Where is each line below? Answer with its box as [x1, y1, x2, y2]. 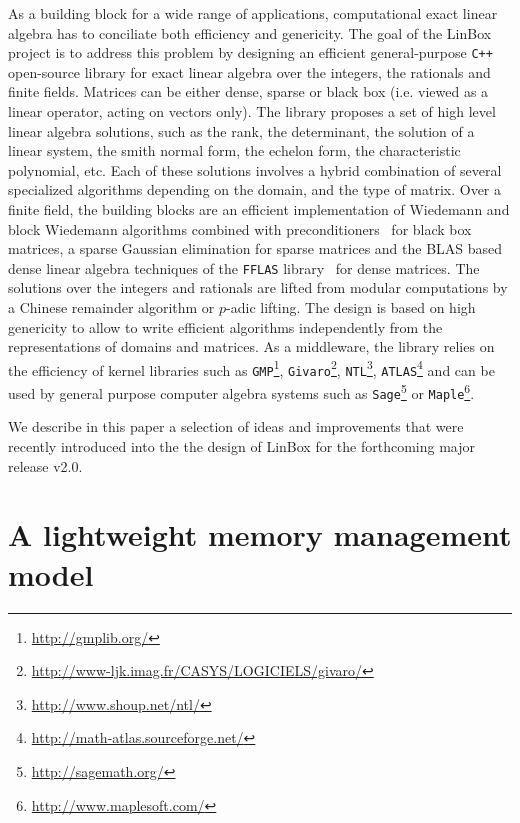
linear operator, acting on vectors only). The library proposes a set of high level [8, 101, 496, 122]
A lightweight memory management [8, 514, 512, 555]
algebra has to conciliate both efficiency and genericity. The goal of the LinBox [8, 22, 492, 43]
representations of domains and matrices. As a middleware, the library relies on [8, 336, 495, 357]
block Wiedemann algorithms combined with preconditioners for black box [8, 218, 472, 239]
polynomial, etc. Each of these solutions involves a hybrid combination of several [8, 159, 502, 180]
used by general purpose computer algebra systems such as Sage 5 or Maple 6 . [8, 380, 475, 403]
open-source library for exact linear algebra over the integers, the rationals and [8, 61, 491, 82]
